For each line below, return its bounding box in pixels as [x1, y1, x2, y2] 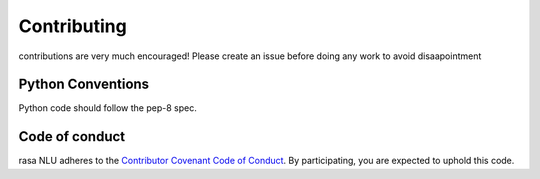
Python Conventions [18, 76, 150, 93]
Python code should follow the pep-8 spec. [18, 102, 197, 114]
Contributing [18, 15, 127, 37]
